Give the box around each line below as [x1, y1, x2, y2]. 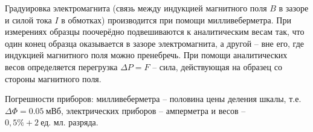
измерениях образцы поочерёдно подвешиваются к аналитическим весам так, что [5, 25, 305, 38]
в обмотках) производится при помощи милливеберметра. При [61, 13, 291, 26]
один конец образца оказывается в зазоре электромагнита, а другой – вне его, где [5, 37, 304, 49]
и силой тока [5, 13, 52, 26]
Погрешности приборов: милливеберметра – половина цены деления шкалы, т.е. [5, 92, 302, 105]
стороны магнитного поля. [5, 72, 102, 85]
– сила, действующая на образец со [152, 60, 282, 73]
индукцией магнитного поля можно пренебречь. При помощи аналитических [5, 49, 288, 61]
